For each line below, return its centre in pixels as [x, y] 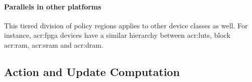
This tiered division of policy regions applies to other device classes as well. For [126, 25]
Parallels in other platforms [53, 6]
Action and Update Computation [92, 71]
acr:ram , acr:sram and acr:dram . [54, 44]
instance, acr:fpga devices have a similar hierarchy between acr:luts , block [117, 35]
